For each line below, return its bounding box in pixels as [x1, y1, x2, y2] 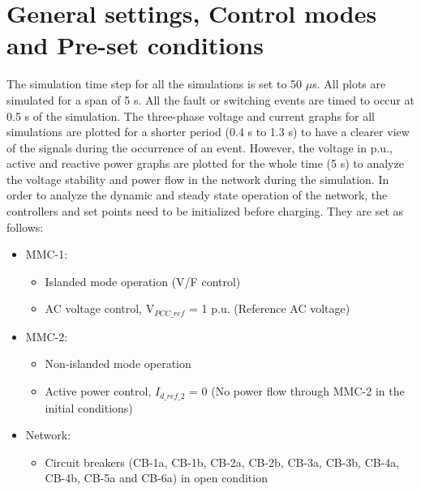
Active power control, [45, 383, 152, 400]
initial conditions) [45, 399, 133, 416]
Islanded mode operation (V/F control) [45, 272, 241, 289]
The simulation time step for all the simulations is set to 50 [6, 75, 303, 92]
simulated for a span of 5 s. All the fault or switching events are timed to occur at [6, 91, 415, 108]
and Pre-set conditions [6, 28, 264, 62]
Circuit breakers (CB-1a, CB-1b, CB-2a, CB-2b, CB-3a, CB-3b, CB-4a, [45, 453, 400, 470]
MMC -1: [25, 246, 68, 263]
